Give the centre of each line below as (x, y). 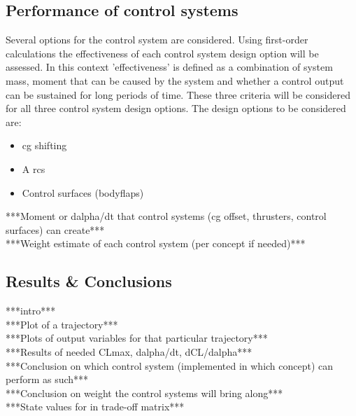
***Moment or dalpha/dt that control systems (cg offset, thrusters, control (166, 216)
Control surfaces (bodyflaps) (83, 192)
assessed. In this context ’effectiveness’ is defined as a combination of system (169, 67)
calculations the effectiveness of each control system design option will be (162, 53)
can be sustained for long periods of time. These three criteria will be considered (178, 94)
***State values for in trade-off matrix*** (95, 407)
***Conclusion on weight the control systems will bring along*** (144, 393)
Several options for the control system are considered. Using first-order (157, 40)
